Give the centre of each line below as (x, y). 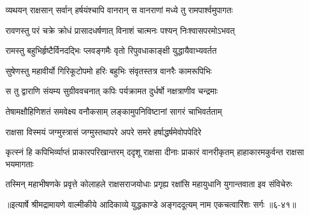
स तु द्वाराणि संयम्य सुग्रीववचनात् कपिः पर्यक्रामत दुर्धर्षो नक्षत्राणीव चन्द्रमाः (112, 91)
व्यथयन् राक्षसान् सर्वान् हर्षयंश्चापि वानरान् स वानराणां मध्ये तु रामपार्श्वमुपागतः (119, 10)
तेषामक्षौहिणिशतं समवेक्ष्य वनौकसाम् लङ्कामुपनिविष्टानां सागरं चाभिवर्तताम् (114, 111)
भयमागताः (20, 163)
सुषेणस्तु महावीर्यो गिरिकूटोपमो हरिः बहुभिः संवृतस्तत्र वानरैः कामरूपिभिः (109, 70)
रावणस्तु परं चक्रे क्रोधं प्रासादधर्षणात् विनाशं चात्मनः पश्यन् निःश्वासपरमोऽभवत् (120, 30)
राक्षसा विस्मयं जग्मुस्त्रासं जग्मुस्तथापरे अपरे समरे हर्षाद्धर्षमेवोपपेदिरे (104, 131)
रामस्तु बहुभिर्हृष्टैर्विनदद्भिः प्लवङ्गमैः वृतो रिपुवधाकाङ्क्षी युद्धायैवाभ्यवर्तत (111, 50)
